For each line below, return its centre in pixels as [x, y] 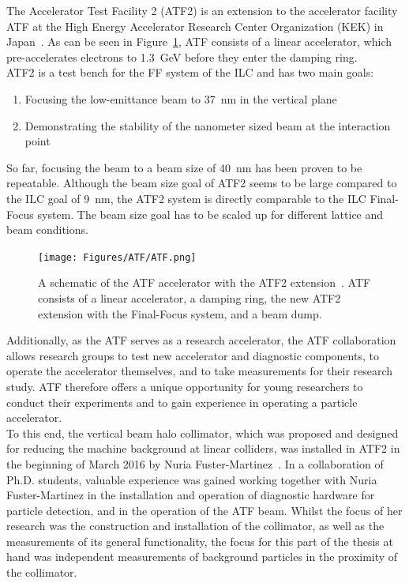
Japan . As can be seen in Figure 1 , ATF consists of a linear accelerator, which [199, 41]
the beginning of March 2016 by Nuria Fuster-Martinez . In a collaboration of [195, 463]
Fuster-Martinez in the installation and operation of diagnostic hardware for [191, 495]
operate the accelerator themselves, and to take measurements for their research [200, 371]
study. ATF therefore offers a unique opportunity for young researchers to [185, 386]
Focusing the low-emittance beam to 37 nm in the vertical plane [181, 98]
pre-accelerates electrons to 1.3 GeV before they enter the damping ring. [182, 56]
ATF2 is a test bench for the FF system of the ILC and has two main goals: [190, 72]
